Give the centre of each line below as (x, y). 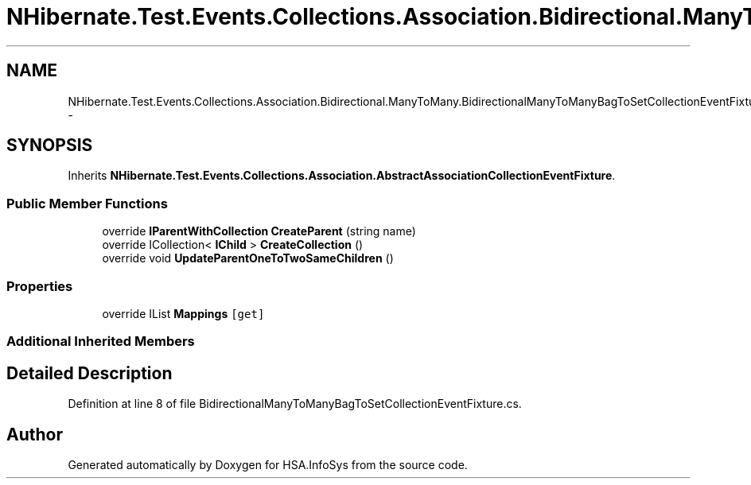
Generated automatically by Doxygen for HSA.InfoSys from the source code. (268, 465)
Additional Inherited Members (101, 341)
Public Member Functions (87, 203)
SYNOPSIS (50, 145)
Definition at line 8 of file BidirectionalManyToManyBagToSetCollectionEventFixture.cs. (295, 404)
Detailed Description (89, 373)
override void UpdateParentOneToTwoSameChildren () (248, 258)
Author (35, 434)
